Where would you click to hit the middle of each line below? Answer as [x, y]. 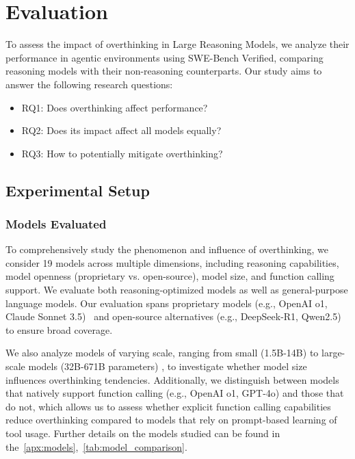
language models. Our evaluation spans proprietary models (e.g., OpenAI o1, [167, 303]
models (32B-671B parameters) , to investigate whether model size [168, 366]
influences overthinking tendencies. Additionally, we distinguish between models [172, 379]
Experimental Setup [78, 190]
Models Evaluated [56, 223]
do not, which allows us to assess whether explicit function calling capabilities [168, 406]
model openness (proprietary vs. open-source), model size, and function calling [170, 276]
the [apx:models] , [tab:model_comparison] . [96, 446]
